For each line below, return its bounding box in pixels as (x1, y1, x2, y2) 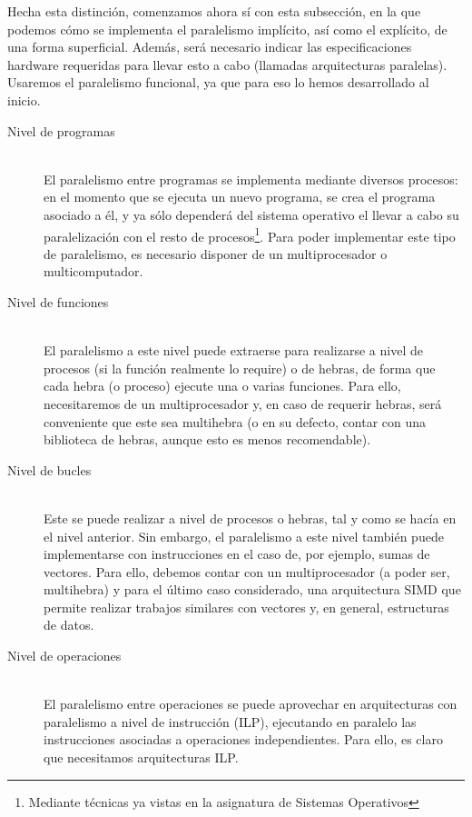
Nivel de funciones (7, 292, 109, 311)
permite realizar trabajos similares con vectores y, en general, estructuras (44, 597, 449, 616)
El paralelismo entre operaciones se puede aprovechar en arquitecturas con (44, 694, 457, 713)
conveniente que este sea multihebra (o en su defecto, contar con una (44, 412, 427, 431)
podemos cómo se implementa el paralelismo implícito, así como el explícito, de (7, 19, 447, 38)
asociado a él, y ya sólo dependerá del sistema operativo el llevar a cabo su (44, 204, 459, 224)
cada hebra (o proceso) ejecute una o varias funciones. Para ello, (44, 376, 401, 395)
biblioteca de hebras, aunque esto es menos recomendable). (44, 430, 371, 449)
